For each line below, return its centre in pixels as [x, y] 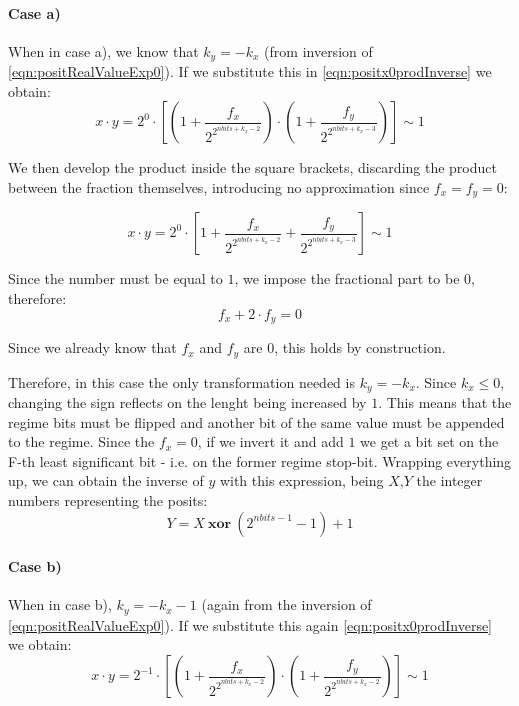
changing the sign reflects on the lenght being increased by [187, 402]
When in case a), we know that [103, 50]
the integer [449, 480]
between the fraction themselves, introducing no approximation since [219, 187]
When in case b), [60, 604]
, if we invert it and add [270, 441]
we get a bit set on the [429, 441]
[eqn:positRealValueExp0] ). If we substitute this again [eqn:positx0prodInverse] [250, 624]
